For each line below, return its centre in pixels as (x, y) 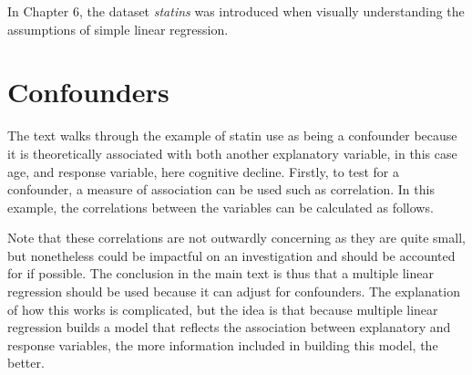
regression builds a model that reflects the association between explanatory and (229, 327)
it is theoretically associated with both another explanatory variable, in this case (232, 153)
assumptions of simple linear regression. (118, 29)
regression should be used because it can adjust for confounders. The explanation (234, 292)
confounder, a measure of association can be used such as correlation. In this (221, 189)
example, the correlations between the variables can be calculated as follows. (221, 207)
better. (26, 363)
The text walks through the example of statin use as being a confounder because (232, 135)
